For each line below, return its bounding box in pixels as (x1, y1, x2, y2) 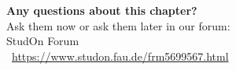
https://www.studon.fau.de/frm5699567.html (12, 47, 229, 64)
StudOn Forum (6, 33, 79, 49)
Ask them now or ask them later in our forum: (6, 17, 230, 33)
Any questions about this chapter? (6, 2, 197, 18)
